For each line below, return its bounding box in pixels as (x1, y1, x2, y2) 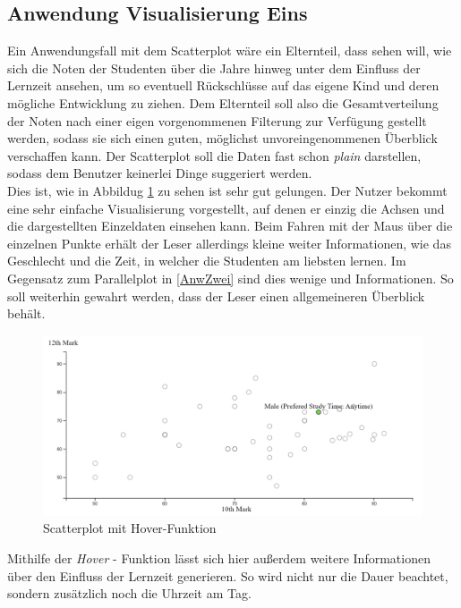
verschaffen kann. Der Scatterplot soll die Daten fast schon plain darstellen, (7, 146, 422, 165)
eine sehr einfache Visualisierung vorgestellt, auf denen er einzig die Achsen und (7, 198, 445, 217)
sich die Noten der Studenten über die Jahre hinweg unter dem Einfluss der (7, 58, 421, 77)
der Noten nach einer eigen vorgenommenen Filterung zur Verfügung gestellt (7, 111, 427, 130)
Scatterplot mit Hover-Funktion (43, 519, 217, 537)
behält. (7, 304, 46, 323)
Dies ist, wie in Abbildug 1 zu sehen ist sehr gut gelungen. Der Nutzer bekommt (7, 181, 448, 199)
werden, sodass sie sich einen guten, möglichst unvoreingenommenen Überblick (7, 129, 438, 148)
